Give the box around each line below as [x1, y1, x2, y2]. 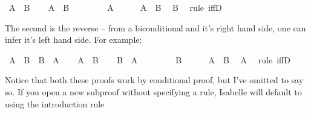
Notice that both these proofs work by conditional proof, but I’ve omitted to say [5, 74, 304, 86]
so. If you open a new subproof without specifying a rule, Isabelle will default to [5, 85, 302, 98]
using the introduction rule [5, 97, 105, 110]
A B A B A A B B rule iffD [8, 1, 222, 13]
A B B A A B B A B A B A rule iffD [8, 53, 290, 66]
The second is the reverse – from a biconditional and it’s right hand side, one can [5, 21, 306, 34]
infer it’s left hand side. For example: [5, 33, 142, 46]
